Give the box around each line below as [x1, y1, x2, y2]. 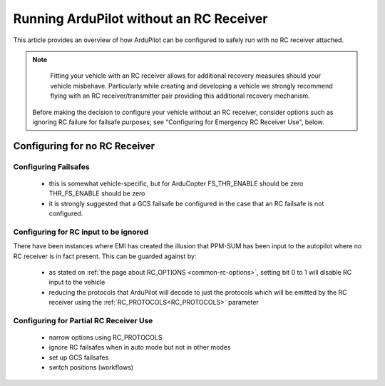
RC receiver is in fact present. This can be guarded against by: [13, 252, 197, 260]
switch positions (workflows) [48, 363, 134, 372]
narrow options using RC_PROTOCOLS [48, 333, 163, 342]
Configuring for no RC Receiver [13, 140, 155, 152]
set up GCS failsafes [48, 353, 109, 362]
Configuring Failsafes [13, 161, 90, 171]
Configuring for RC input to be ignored [13, 227, 149, 237]
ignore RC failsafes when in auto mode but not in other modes [48, 343, 231, 352]
